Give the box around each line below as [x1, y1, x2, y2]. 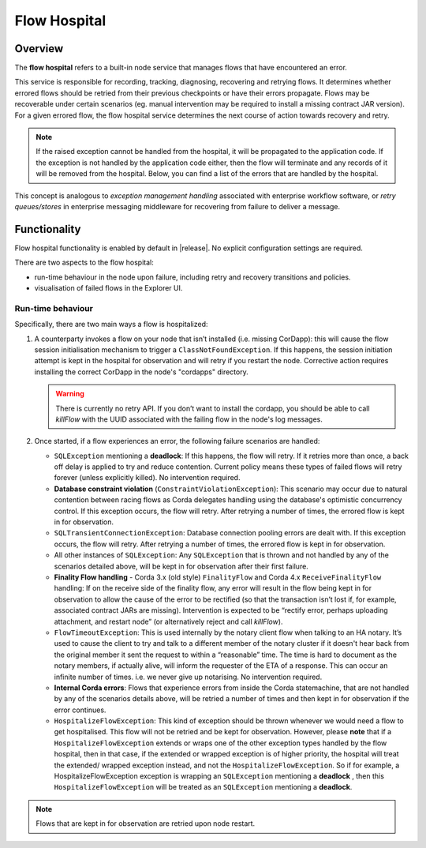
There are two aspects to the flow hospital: [14, 257, 154, 268]
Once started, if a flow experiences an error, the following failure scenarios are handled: [34, 437, 320, 446]
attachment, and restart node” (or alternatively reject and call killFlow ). [54, 617, 283, 626]
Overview [14, 42, 64, 55]
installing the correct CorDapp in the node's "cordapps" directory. [34, 367, 248, 377]
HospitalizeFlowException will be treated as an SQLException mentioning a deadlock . [54, 782, 353, 792]
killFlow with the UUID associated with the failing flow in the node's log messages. [55, 415, 323, 424]
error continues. [54, 705, 106, 715]
